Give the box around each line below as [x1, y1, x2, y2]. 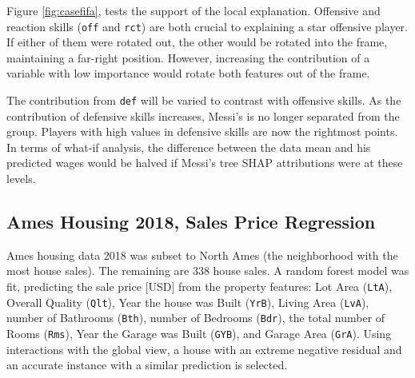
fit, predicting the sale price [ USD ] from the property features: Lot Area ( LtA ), [6, 278, 393, 295]
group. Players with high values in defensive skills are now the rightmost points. [6, 123, 398, 140]
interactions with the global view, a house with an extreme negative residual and [6, 340, 402, 357]
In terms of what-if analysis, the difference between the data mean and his [6, 138, 371, 155]
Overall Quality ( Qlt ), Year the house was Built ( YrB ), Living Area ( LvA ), [6, 293, 369, 310]
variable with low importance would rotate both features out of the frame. [6, 65, 370, 82]
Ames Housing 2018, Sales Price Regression [6, 209, 376, 234]
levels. [6, 170, 36, 187]
